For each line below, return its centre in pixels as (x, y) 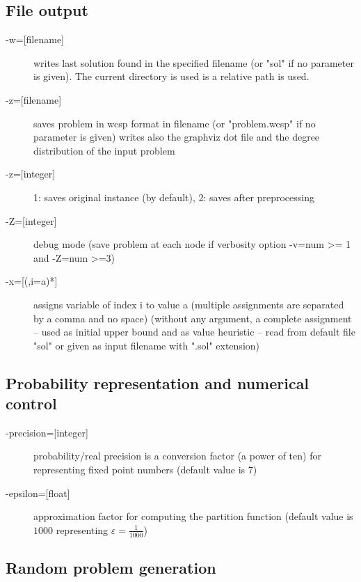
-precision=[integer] (47, 432)
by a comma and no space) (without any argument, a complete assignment (193, 318)
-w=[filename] (35, 39)
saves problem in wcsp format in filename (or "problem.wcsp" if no (175, 123)
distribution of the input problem (104, 150)
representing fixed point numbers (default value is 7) (145, 470)
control (31, 403)
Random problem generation (111, 568)
